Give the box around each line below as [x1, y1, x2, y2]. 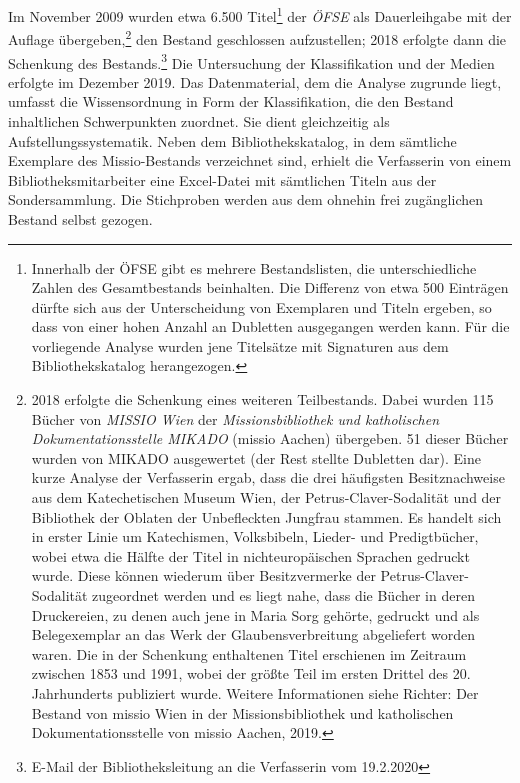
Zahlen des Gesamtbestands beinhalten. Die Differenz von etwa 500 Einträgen [31, 277, 509, 298]
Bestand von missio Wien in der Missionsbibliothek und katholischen [31, 702, 454, 723]
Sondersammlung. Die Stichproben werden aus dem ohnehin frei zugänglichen [8, 189, 483, 210]
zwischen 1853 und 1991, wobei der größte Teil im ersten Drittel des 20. [31, 663, 471, 684]
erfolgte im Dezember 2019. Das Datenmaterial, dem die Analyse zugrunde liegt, [8, 71, 502, 92]
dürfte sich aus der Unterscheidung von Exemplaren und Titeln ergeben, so [31, 296, 492, 317]
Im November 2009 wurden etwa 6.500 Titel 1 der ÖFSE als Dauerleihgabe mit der [8, 3, 512, 26]
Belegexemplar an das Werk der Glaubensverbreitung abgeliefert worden [31, 624, 476, 645]
